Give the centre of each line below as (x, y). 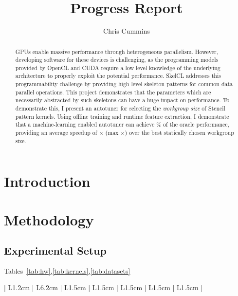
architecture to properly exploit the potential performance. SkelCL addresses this (118, 76)
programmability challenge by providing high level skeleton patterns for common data (124, 84)
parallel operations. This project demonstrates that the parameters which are (113, 92)
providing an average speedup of (56, 133)
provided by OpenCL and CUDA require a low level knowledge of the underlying (118, 67)
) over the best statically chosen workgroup (179, 133)
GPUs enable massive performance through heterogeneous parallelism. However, (117, 51)
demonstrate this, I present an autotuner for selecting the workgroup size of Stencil (120, 108)
